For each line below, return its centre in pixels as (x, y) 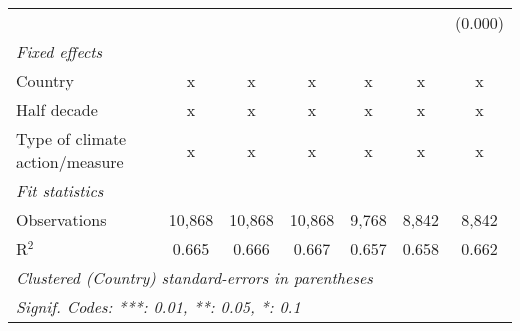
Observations (61, 219)
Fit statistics (60, 190)
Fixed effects (59, 51)
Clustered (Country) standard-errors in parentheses (194, 277)
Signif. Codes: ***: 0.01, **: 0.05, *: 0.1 (158, 306)
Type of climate (71, 138)
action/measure (70, 161)
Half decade (57, 109)
